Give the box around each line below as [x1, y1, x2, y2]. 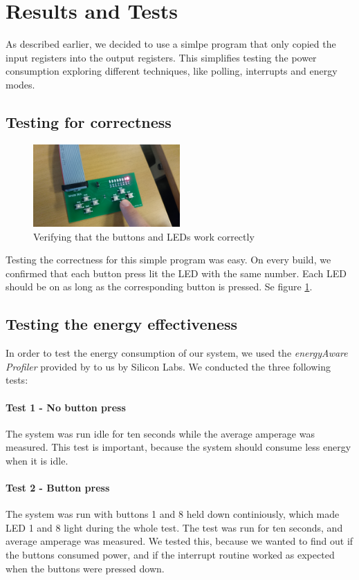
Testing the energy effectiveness [6, 313, 238, 335]
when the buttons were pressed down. [6, 561, 165, 575]
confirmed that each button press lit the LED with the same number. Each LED [6, 265, 347, 280]
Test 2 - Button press [6, 480, 110, 495]
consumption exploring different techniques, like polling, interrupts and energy [6, 64, 338, 78]
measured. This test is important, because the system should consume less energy [6, 440, 351, 454]
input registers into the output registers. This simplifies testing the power [6, 50, 317, 64]
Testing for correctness [6, 111, 172, 132]
